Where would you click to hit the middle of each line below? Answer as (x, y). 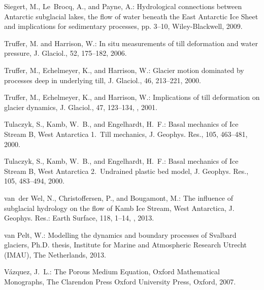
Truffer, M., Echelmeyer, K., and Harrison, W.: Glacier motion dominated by (124, 70)
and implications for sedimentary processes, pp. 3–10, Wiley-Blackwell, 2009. (123, 26)
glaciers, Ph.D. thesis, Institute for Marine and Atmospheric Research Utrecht (126, 245)
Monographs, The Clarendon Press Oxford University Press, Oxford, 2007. (120, 282)
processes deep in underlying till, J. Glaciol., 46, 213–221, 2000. (103, 80)
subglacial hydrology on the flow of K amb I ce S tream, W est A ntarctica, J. (119, 208)
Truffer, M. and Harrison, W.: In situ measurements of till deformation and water (131, 43)
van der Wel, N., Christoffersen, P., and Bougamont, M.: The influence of (119, 197)
